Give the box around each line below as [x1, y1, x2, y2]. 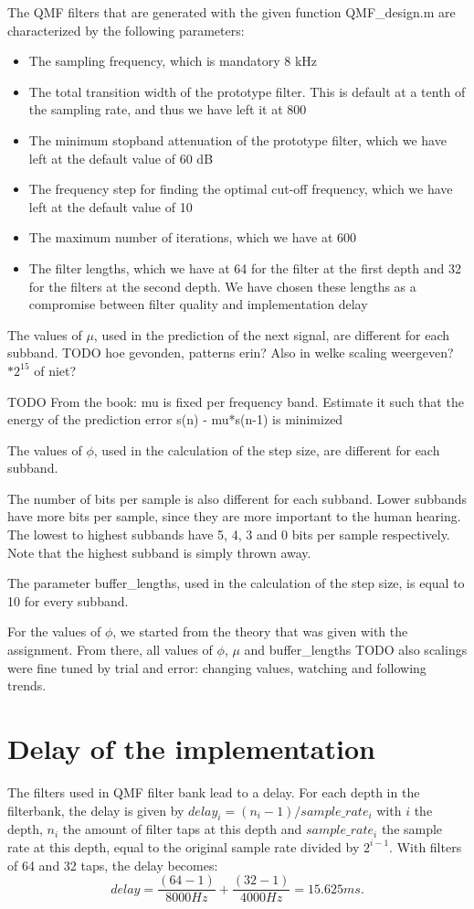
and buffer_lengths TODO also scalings [244, 640, 468, 659]
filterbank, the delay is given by [7, 800, 184, 819]
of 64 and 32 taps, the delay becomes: [7, 855, 218, 874]
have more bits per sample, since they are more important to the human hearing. [7, 507, 461, 526]
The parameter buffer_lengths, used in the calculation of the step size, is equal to [7, 573, 465, 593]
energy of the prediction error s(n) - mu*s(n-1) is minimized [7, 410, 343, 429]
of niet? [34, 360, 77, 380]
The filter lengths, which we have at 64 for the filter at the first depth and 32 [28, 258, 461, 277]
